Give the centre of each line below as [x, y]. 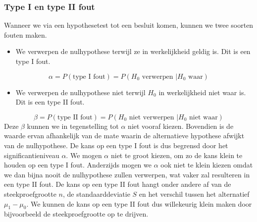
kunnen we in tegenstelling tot [73, 126]
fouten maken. [26, 34]
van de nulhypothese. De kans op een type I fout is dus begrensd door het [116, 145]
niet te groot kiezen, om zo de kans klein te [177, 155]
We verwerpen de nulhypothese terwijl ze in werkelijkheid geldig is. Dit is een [133, 51]
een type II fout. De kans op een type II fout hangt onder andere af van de [118, 184]
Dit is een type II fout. [50, 102]
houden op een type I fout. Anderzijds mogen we [78, 165]
